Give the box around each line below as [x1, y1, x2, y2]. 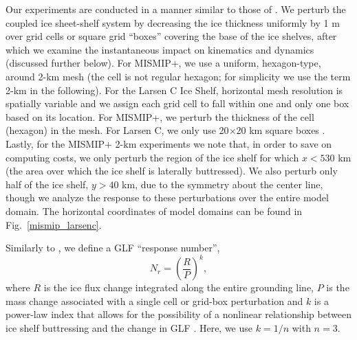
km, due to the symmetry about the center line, [122, 177, 323, 191]
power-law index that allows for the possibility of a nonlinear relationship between [6, 307, 351, 321]
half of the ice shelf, [6, 177, 89, 191]
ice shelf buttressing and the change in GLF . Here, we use [6, 320, 253, 335]
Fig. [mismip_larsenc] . [6, 217, 102, 231]
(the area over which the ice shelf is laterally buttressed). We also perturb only [6, 163, 338, 178]
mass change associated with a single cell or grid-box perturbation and [6, 293, 303, 308]
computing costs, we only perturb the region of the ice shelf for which [6, 150, 299, 164]
